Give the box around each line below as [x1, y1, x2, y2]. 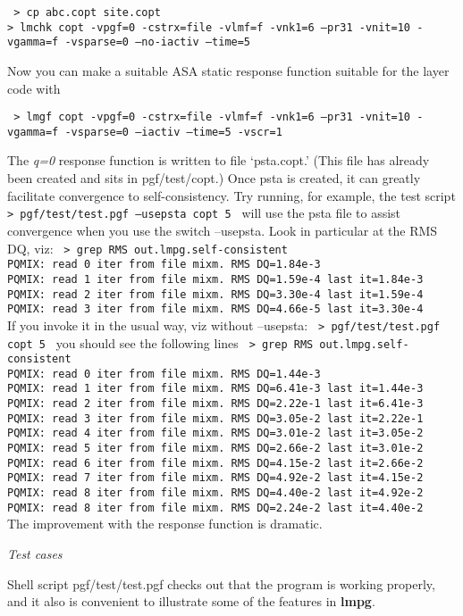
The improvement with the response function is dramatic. [7, 514, 323, 533]
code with [7, 79, 61, 97]
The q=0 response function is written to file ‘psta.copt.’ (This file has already [7, 151, 430, 170]
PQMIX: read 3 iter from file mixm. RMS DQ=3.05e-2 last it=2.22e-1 [7, 412, 424, 425]
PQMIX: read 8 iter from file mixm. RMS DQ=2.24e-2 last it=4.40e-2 [7, 501, 424, 514]
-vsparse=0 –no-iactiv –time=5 [64, 36, 251, 49]
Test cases [7, 544, 63, 562]
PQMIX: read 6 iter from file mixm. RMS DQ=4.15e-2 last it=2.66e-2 [7, 456, 424, 470]
